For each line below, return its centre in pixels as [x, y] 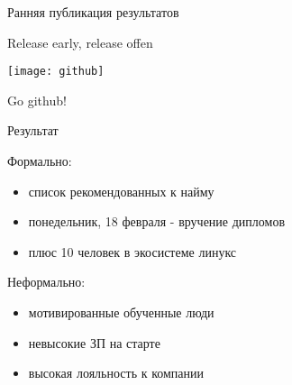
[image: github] [56, 72]
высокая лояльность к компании [116, 373]
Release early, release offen [80, 42]
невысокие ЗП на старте [94, 342]
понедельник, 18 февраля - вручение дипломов [157, 221]
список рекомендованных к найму [121, 191]
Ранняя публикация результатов [93, 12]
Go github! [37, 100]
